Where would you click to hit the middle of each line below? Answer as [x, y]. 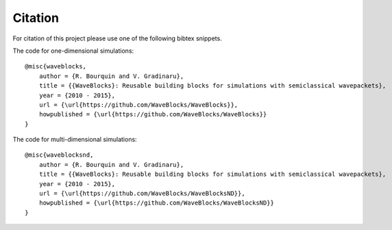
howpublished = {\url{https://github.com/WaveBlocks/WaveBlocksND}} [156, 203]
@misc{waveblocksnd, [59, 155]
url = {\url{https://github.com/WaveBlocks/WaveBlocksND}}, [142, 194]
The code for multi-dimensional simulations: [75, 140]
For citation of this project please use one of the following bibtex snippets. [117, 38]
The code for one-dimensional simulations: [73, 51]
